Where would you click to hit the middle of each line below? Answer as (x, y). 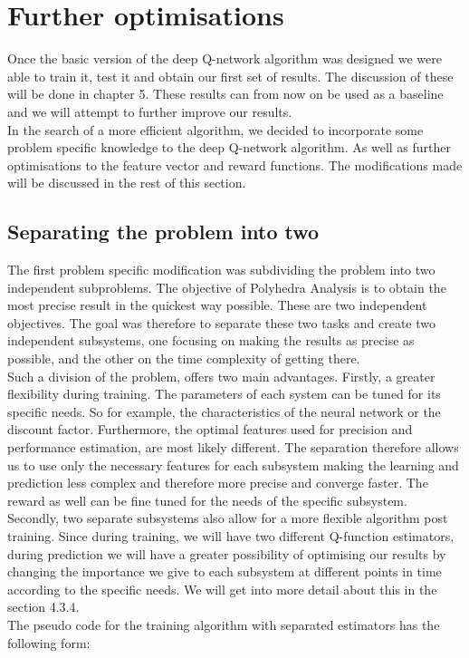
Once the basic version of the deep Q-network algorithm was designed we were (225, 58)
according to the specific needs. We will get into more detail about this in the (222, 589)
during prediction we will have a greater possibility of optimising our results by (227, 553)
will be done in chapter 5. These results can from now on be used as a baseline (225, 94)
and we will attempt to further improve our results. (150, 111)
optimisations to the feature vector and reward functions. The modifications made (235, 164)
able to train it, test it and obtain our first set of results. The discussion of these (230, 76)
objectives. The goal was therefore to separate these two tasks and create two (222, 322)
